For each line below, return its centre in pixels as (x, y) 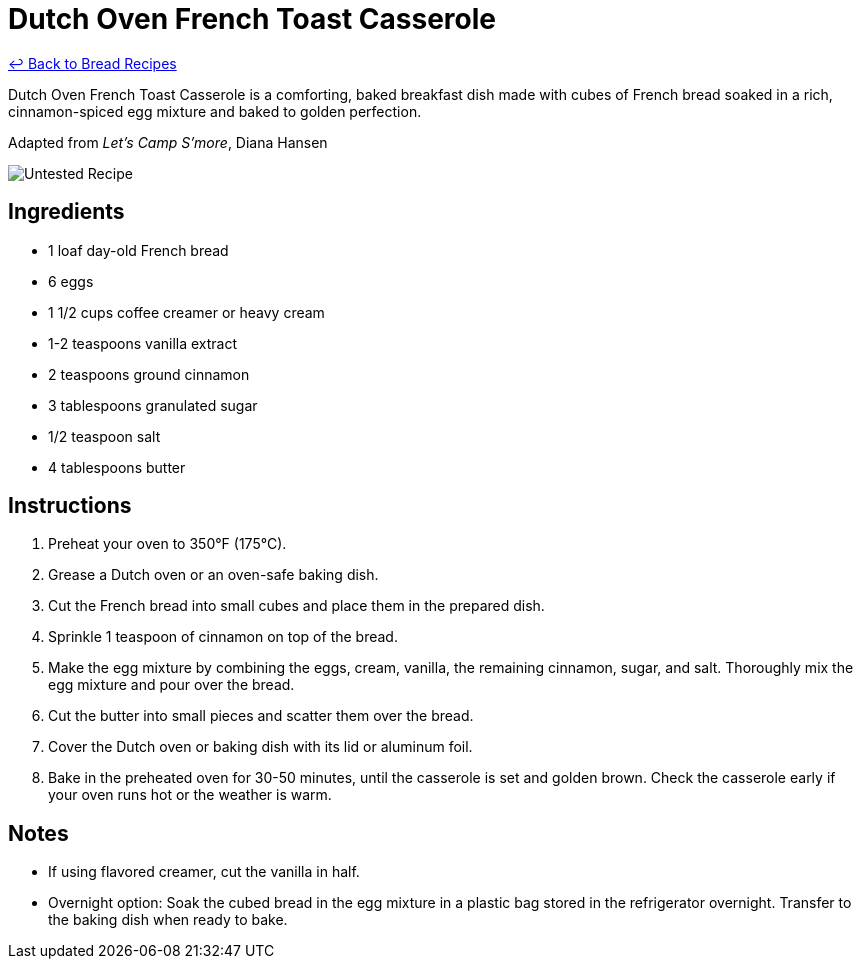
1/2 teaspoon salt (104, 436)
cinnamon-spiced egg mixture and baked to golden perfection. (215, 111)
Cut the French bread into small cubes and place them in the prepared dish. (296, 606)
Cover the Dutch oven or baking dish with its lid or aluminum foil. (260, 747)
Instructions (70, 506)
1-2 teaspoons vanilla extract (143, 343)
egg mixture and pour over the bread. (171, 685)
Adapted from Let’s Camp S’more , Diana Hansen (168, 142)
